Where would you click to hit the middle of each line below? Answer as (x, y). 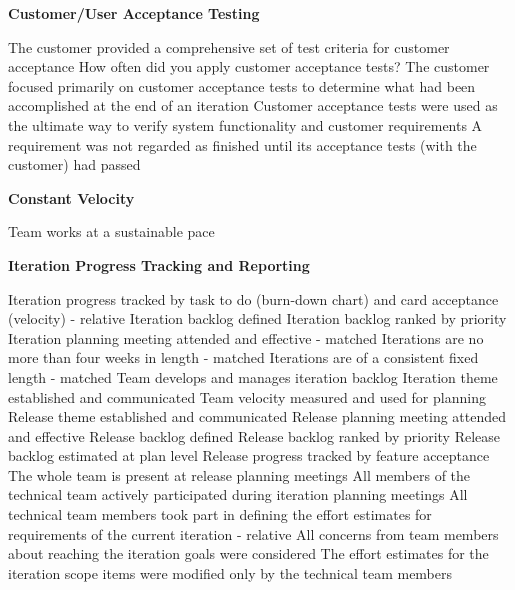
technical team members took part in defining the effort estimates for (220, 514)
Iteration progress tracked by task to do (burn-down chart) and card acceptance (253, 298)
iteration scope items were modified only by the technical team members (230, 572)
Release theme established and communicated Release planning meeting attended (257, 416)
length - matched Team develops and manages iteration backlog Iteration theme (253, 376)
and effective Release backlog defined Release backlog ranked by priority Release (254, 435)
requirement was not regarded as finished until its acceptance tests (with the (242, 144)
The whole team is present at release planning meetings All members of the (239, 474)
